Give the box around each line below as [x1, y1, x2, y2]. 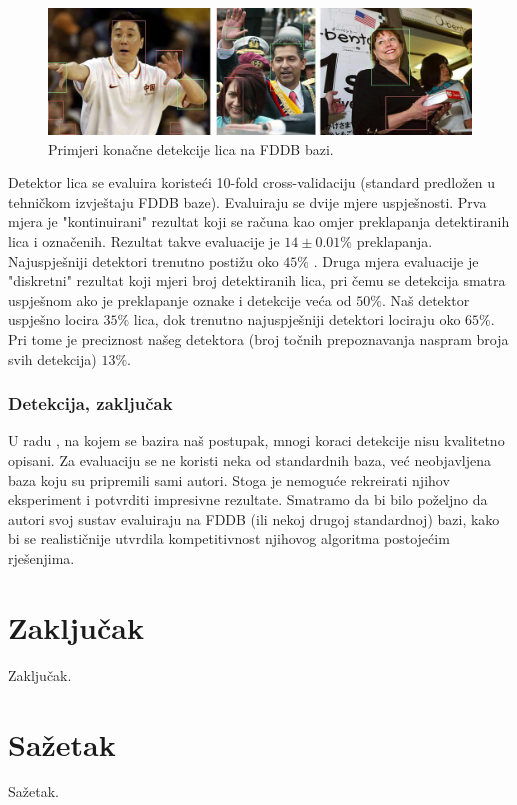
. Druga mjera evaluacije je [313, 250, 479, 271]
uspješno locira [8, 309, 99, 330]
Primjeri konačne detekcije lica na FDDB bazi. [48, 138, 334, 159]
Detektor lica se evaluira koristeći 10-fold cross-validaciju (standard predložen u [8, 172, 495, 193]
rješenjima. [8, 548, 75, 569]
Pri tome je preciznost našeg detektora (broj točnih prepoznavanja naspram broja [8, 329, 509, 350]
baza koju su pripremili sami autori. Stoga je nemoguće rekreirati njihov [8, 469, 450, 490]
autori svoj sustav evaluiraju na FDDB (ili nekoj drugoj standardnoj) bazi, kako [8, 508, 500, 529]
